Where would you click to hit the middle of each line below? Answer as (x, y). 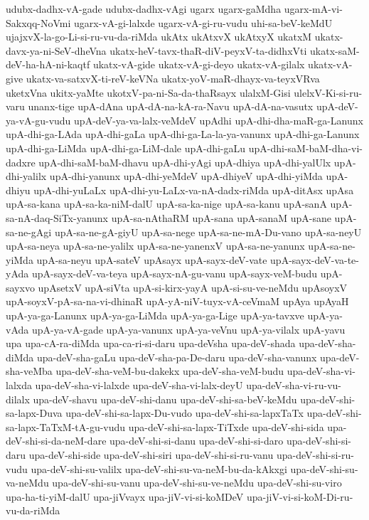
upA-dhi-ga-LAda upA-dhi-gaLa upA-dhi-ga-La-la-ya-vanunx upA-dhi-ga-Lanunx (183, 134)
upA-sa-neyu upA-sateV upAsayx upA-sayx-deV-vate (152, 259)
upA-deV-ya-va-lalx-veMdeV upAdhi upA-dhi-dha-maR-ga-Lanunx (219, 120)
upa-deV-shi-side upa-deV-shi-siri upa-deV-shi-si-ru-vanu (151, 455)
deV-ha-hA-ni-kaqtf (48, 64)
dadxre (21, 162)
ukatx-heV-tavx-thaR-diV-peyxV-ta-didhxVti (208, 50)
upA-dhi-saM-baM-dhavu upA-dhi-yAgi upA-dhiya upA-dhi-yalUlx (185, 162)
